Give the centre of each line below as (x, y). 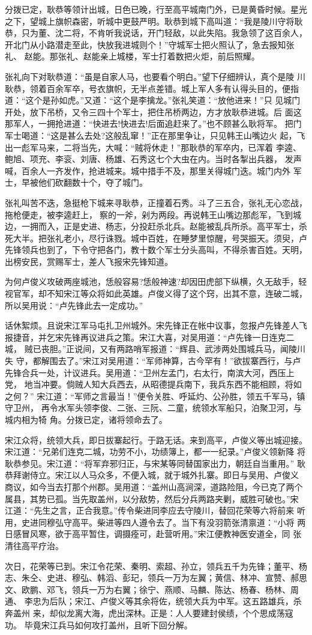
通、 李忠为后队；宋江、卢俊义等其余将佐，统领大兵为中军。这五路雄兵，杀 (153, 601)
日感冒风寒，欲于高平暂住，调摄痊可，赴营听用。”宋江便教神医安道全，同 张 (153, 534)
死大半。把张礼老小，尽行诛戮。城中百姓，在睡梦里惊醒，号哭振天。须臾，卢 (156, 238)
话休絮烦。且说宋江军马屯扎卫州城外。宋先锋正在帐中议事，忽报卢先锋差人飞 (156, 325)
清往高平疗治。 (34, 545)
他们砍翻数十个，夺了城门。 (93, 182)
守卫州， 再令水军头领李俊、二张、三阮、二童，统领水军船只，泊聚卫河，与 (153, 408)
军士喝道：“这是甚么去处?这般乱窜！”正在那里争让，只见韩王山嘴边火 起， (151, 135)
